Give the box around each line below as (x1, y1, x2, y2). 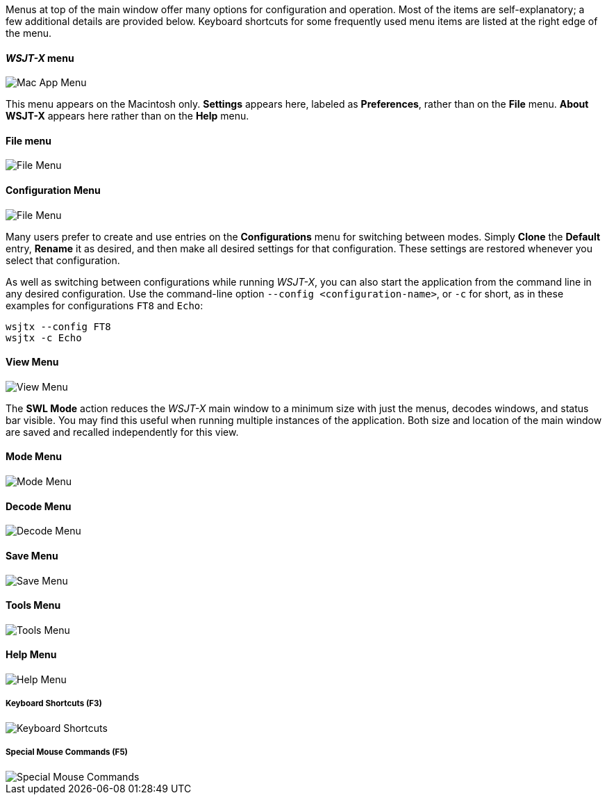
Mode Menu (6, 450, 62, 463)
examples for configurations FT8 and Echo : (6, 299, 203, 311)
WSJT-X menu (6, 51, 74, 64)
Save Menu (6, 549, 58, 562)
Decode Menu (6, 500, 72, 512)
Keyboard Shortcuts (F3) (6, 699, 102, 709)
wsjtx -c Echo (6, 332, 82, 343)
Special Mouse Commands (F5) (6, 747, 128, 758)
